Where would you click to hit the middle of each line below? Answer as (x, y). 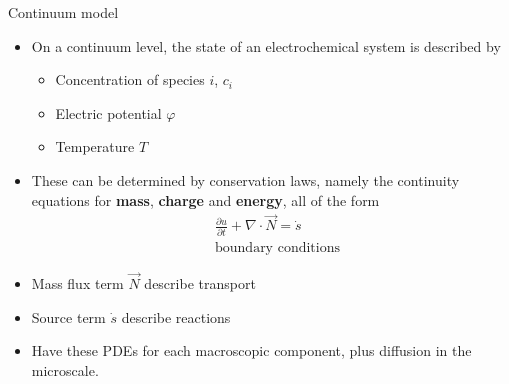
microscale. (65, 369)
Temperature (95, 146)
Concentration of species (130, 79)
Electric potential (108, 112)
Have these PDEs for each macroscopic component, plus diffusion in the (251, 350)
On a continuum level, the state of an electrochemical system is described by (266, 45)
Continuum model (63, 12)
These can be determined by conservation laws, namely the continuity (245, 179)
